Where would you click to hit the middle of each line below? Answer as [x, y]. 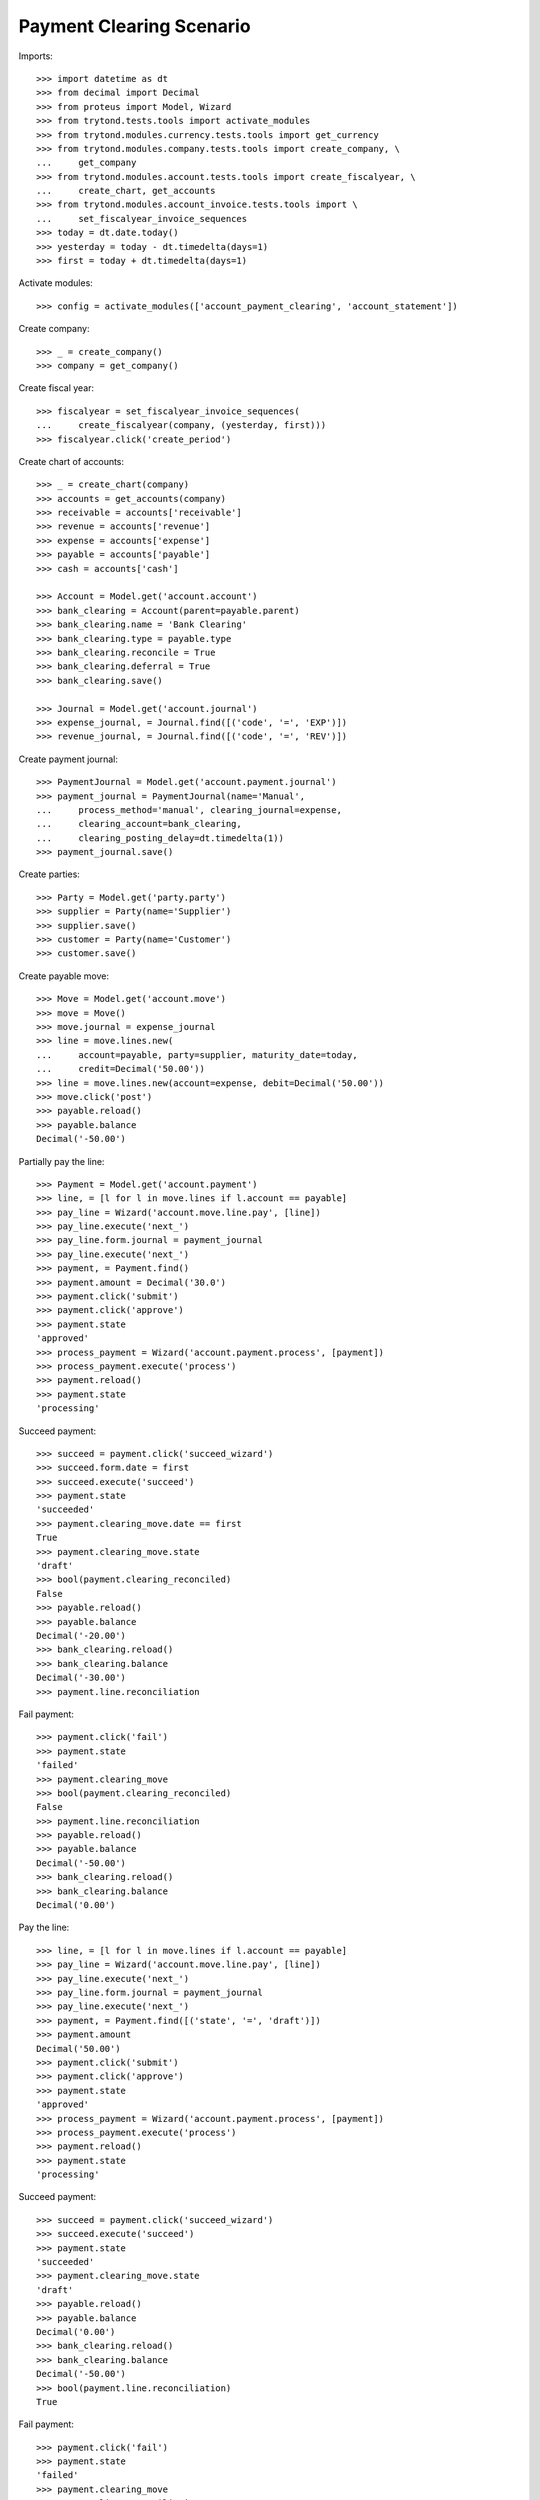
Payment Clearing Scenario [134, 26]
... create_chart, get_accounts [126, 191]
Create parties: [49, 874]
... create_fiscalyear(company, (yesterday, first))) [181, 425]
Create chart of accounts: [71, 461]
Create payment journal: [68, 759]
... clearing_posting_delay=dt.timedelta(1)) [160, 838]
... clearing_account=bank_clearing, [139, 824]
